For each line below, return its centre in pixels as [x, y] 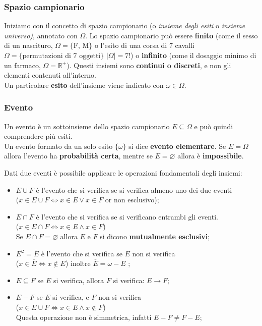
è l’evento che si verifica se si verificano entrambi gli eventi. [127, 216]
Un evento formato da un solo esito [58, 146]
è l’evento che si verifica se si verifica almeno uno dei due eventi [134, 189]
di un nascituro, [28, 45]
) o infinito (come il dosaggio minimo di [193, 55]
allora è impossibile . [211, 156]
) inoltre [78, 263]
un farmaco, [22, 65]
